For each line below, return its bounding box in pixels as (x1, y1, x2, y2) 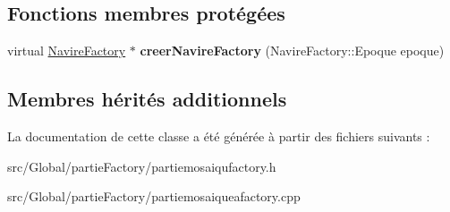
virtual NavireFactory (7, 41, 126, 60)
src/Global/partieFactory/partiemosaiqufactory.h (7, 157, 276, 175)
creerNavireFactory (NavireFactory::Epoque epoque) (140, 41, 445, 60)
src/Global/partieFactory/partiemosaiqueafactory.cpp (7, 187, 301, 206)
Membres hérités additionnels (7, 85, 287, 113)
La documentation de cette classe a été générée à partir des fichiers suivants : (7, 127, 430, 145)
